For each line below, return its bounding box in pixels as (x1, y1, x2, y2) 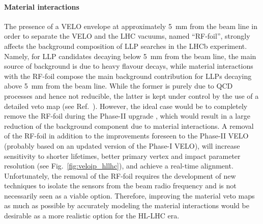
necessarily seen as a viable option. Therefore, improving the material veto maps (4, 190, 255, 201)
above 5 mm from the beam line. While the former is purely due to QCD (4, 80, 233, 91)
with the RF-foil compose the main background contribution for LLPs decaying (4, 70, 252, 81)
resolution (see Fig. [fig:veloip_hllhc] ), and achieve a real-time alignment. (4, 160, 233, 171)
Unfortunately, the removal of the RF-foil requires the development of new (4, 170, 236, 181)
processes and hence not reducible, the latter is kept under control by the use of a (4, 90, 259, 101)
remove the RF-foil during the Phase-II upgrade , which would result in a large (4, 110, 250, 121)
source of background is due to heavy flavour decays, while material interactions (4, 61, 253, 71)
